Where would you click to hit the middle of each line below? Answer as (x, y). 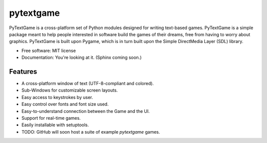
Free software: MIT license (49, 50)
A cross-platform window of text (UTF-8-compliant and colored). (88, 84)
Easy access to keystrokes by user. (57, 97)
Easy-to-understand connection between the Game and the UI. (86, 111)
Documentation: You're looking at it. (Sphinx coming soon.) (82, 57)
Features (23, 71)
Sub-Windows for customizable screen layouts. (70, 90)
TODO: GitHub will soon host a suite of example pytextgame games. (91, 132)
